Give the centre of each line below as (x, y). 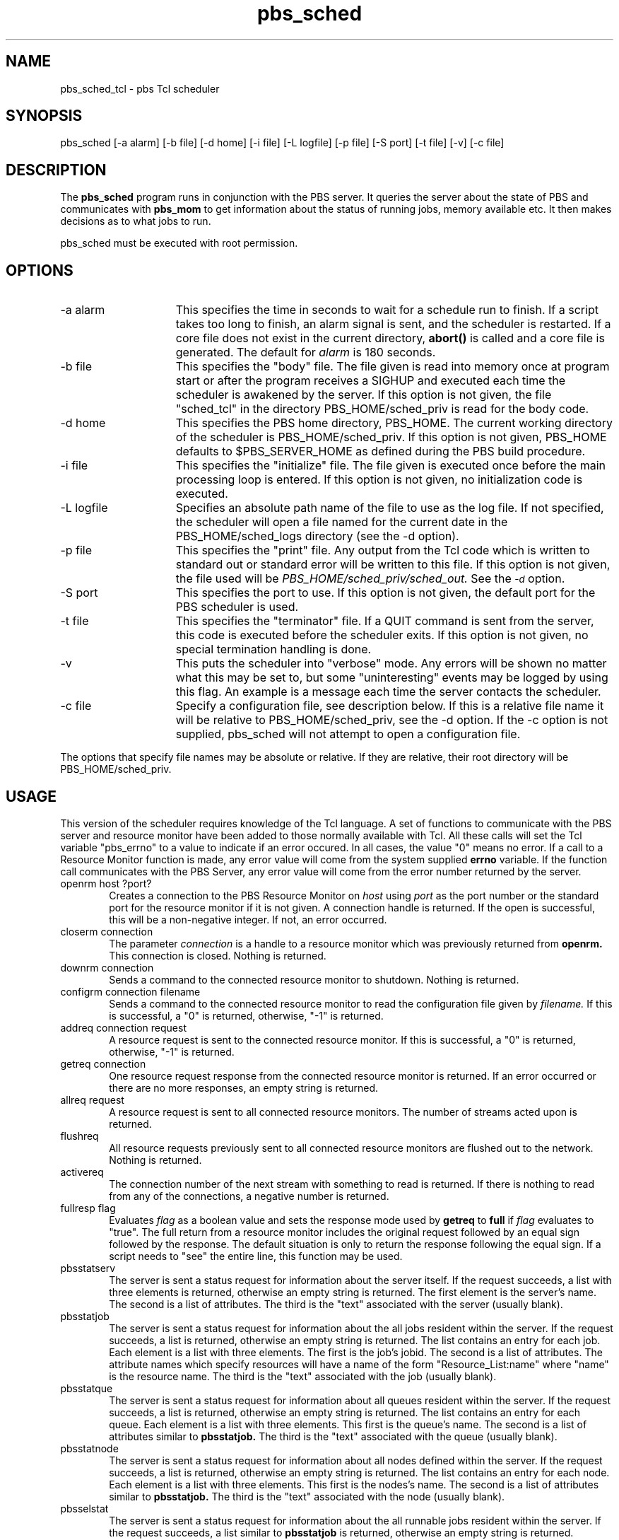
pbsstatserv (88, 1268)
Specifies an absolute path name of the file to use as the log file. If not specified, (390, 508)
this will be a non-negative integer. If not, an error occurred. (248, 919)
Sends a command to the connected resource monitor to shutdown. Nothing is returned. (314, 979)
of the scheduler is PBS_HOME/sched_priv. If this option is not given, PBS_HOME (391, 437)
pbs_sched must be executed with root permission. (179, 243)
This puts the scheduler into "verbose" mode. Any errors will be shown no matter (391, 664)
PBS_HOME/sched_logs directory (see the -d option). (317, 536)
